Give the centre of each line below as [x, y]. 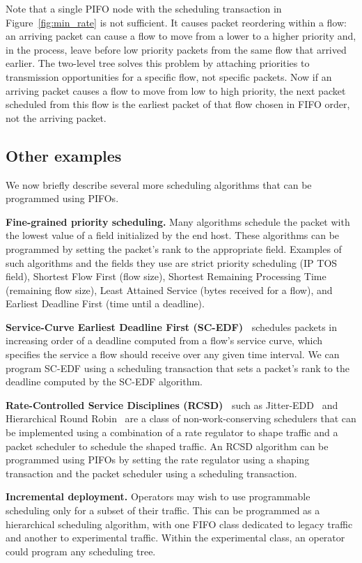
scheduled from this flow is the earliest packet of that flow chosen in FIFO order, [178, 104]
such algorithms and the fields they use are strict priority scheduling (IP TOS [172, 262]
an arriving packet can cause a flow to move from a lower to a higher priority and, [181, 36]
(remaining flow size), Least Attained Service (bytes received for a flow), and [169, 290]
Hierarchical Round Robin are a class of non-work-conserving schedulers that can [181, 418]
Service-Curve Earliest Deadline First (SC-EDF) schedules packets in [172, 326]
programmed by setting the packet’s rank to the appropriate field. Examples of [174, 248]
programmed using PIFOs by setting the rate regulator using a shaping [158, 460]
